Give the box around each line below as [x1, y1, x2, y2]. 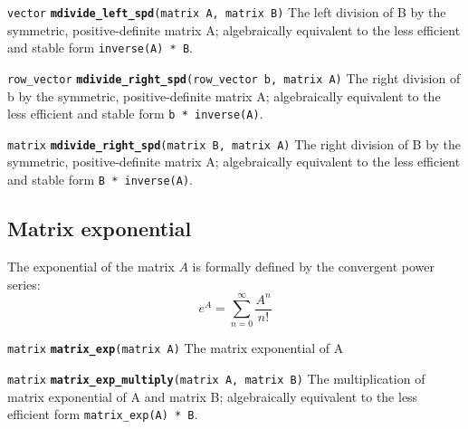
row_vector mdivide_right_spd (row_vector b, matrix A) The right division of [7, 68, 461, 87]
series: [7, 274, 41, 293]
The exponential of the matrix [7, 256, 175, 275]
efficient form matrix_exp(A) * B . [7, 405, 198, 424]
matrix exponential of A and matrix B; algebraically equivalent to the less [7, 386, 418, 405]
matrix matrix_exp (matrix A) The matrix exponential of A [7, 338, 344, 357]
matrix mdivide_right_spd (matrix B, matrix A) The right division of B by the [7, 134, 462, 153]
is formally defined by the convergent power [192, 256, 435, 275]
